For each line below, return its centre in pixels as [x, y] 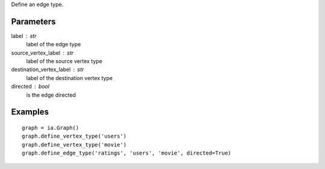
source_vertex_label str [42, 53]
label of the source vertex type [64, 61]
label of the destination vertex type [70, 78]
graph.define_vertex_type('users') [74, 136]
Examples [30, 112]
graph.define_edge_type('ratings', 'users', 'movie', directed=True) [127, 153]
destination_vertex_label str [48, 70]
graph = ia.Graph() [51, 128]
